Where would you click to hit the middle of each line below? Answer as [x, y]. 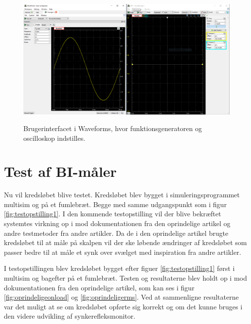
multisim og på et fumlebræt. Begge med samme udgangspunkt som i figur [115, 204]
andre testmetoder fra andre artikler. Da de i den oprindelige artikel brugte [116, 233]
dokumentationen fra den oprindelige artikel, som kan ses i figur [99, 287]
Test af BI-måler [60, 171]
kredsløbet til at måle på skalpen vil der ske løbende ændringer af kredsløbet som [125, 242]
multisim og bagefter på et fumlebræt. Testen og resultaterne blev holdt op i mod [125, 277]
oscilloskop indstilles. [54, 138]
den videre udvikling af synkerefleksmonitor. [70, 316]
